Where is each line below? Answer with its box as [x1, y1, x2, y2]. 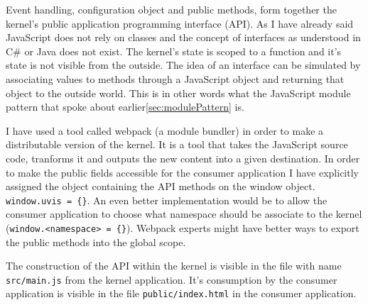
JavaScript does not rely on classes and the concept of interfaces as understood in [6, 30, 361, 45]
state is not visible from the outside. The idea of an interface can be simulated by [6, 57, 361, 72]
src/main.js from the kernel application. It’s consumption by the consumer [6, 272, 337, 287]
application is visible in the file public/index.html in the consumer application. [6, 286, 357, 301]
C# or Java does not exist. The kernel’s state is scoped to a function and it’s [6, 43, 342, 58]
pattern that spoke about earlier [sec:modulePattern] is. [6, 99, 244, 114]
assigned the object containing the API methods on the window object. [6, 179, 315, 194]
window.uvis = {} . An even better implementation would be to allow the [6, 192, 328, 207]
